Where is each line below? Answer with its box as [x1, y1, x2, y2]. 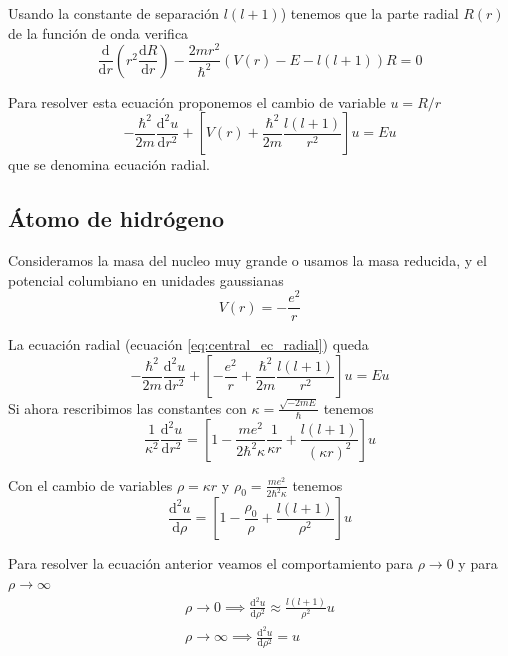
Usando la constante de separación [8, 3, 220, 23]
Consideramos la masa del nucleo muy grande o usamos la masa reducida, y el [8, 250, 487, 271]
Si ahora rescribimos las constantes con [8, 397, 247, 418]
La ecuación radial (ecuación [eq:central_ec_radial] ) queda [8, 334, 369, 355]
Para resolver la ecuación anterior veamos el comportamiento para [8, 553, 414, 574]
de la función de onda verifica [8, 22, 189, 43]
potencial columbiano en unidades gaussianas [8, 269, 284, 290]
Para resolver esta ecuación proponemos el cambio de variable [8, 91, 386, 112]
